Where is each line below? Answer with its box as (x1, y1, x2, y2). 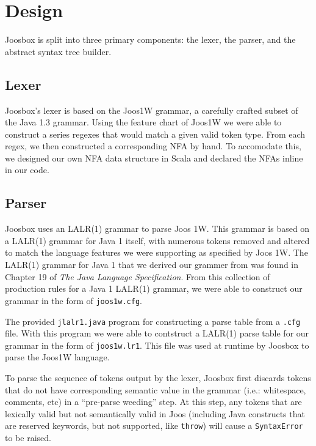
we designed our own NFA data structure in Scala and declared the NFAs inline (5, 151, 303, 164)
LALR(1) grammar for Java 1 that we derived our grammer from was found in (5, 258, 299, 271)
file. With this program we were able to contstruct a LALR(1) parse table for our (5, 327, 309, 340)
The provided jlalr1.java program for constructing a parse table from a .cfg (5, 314, 301, 327)
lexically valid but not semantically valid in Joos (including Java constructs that (5, 407, 305, 420)
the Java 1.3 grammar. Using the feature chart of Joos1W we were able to (5, 116, 282, 128)
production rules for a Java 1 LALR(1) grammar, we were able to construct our (5, 282, 303, 295)
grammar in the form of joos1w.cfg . (5, 294, 142, 307)
